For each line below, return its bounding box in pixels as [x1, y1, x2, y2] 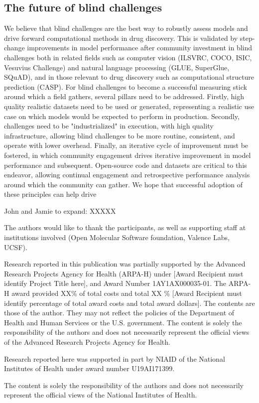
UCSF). [4, 242, 27, 252]
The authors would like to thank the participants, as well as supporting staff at [4, 222, 246, 233]
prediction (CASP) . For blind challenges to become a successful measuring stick [4, 81, 247, 92]
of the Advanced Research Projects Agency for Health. [4, 337, 170, 347]
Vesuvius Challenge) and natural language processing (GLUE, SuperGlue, [4, 62, 230, 72]
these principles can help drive [4, 189, 97, 199]
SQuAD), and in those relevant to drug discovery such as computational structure [4, 72, 255, 82]
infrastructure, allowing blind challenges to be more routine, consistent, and [4, 130, 235, 140]
